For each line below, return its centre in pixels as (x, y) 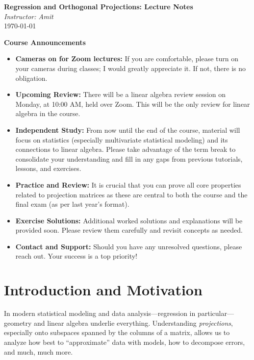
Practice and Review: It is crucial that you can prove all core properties (128, 184)
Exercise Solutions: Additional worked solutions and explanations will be (129, 220)
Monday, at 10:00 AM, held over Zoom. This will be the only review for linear (133, 104)
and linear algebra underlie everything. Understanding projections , (133, 323)
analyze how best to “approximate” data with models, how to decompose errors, (125, 342)
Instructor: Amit (29, 16)
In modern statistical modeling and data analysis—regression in (100, 313)
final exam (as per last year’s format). (72, 204)
